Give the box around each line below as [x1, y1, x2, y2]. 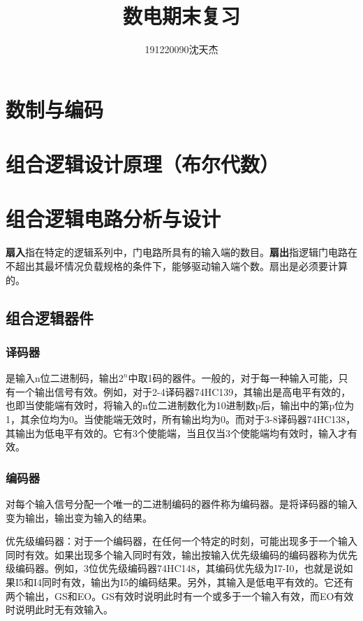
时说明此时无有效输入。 [6, 602, 113, 617]
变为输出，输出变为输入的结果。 [6, 510, 152, 524]
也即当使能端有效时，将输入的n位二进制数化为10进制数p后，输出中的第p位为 [6, 398, 355, 413]
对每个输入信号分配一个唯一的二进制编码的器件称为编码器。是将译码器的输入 [6, 496, 357, 511]
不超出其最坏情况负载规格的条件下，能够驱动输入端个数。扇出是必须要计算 [6, 259, 348, 273]
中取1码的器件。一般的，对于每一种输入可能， [128, 371, 339, 385]
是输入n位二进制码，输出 [6, 371, 119, 385]
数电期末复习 [122, 1, 240, 30]
